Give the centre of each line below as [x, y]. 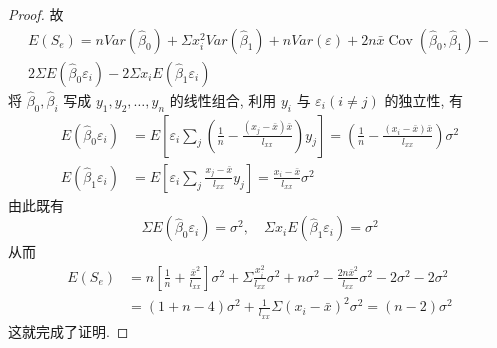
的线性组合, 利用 [223, 99]
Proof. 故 [36, 14]
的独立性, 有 [423, 99]
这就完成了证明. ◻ [68, 330]
